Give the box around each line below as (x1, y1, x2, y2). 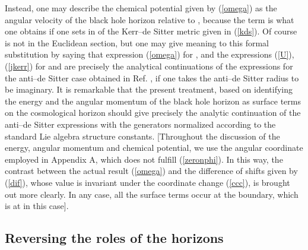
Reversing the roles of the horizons (5, 229, 224, 247)
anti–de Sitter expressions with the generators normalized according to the (5, 118, 276, 130)
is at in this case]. (5, 200, 69, 212)
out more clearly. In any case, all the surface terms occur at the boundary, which (5, 188, 299, 200)
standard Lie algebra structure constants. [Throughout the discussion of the (5, 129, 280, 142)
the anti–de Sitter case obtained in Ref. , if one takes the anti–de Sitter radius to (5, 71, 299, 84)
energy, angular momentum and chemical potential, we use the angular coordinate (5, 141, 303, 154)
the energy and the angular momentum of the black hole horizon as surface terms (5, 94, 301, 107)
